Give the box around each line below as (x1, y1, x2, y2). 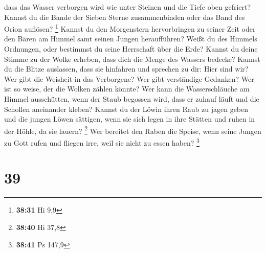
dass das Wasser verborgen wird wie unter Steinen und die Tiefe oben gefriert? (4, 2, 251, 12)
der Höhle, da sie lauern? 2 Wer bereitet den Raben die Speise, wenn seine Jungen (4, 124, 261, 136)
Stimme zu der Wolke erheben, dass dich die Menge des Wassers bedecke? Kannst (4, 53, 260, 64)
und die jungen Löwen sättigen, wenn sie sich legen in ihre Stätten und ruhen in (4, 113, 255, 124)
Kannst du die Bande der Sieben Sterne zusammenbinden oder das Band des (4, 11, 245, 22)
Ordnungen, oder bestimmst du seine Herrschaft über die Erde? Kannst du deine (4, 43, 258, 54)
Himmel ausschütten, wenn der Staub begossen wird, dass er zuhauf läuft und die (4, 94, 259, 104)
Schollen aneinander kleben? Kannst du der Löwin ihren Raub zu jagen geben (4, 103, 249, 114)
